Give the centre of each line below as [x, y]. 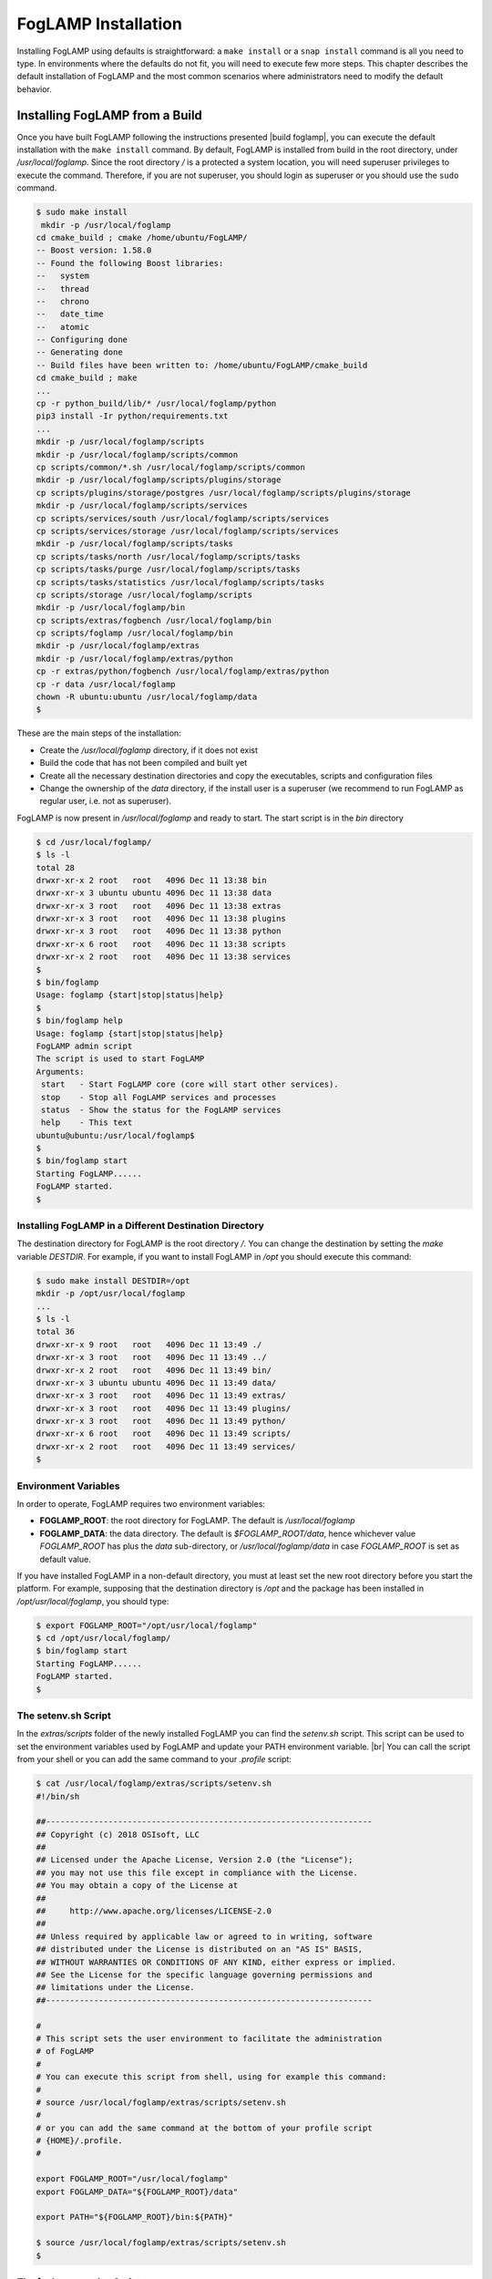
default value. [65, 1559]
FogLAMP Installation [99, 24]
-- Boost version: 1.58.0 [94, 250]
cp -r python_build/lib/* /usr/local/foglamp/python [156, 404]
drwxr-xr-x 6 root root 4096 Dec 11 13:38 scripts [161, 944]
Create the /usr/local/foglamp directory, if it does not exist [149, 750]
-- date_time [70, 314]
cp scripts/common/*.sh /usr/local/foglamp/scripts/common [170, 467]
